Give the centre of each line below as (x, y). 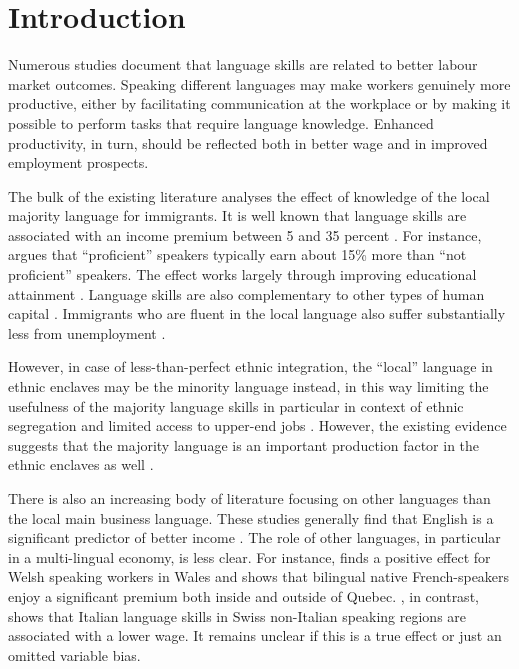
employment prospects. (78, 162)
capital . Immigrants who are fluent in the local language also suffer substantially (257, 313)
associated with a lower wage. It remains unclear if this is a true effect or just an (255, 635)
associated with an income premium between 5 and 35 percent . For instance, (245, 234)
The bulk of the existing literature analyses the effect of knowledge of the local (249, 195)
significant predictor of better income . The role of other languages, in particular (254, 537)
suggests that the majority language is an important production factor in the (244, 444)
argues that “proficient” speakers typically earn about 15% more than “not (237, 254)
